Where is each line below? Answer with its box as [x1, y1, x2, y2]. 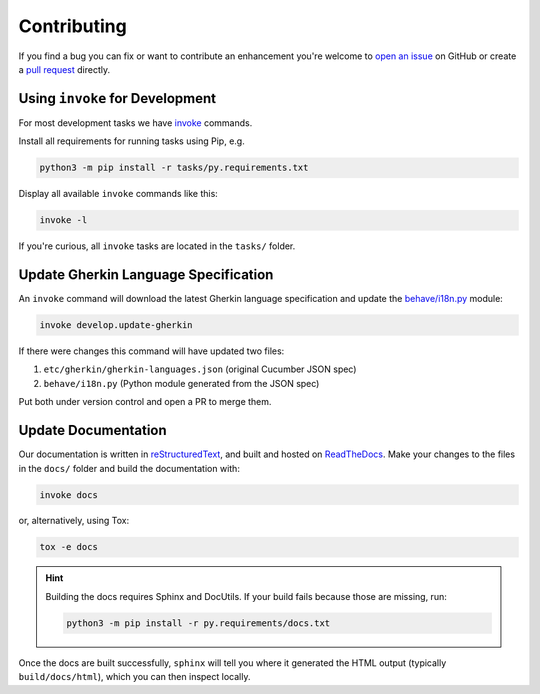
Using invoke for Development [18, 90, 217, 107]
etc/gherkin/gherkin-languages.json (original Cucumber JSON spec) [43, 363, 357, 375]
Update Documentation [18, 422, 167, 439]
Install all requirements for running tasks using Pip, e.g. [18, 135, 245, 147]
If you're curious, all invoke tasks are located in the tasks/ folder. [18, 240, 296, 252]
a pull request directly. [18, 63, 111, 75]
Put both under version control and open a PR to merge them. [18, 396, 272, 408]
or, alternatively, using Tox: [18, 515, 130, 527]
